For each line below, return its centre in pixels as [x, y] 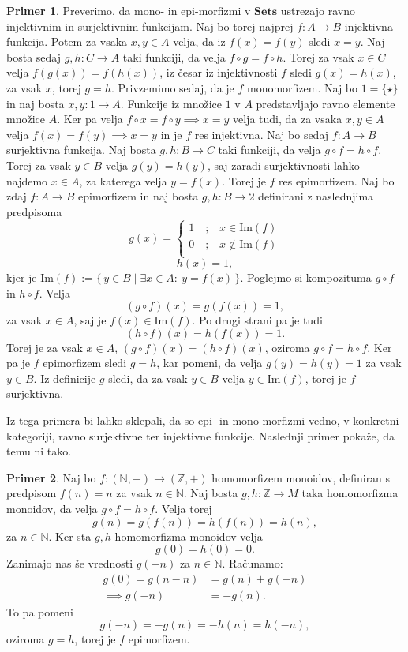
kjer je [22, 277]
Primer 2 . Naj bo [51, 477]
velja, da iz [199, 41]
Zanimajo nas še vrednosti [70, 563]
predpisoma [34, 211]
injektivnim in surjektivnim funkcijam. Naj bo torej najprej [150, 26]
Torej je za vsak [45, 347]
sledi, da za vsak [148, 378]
